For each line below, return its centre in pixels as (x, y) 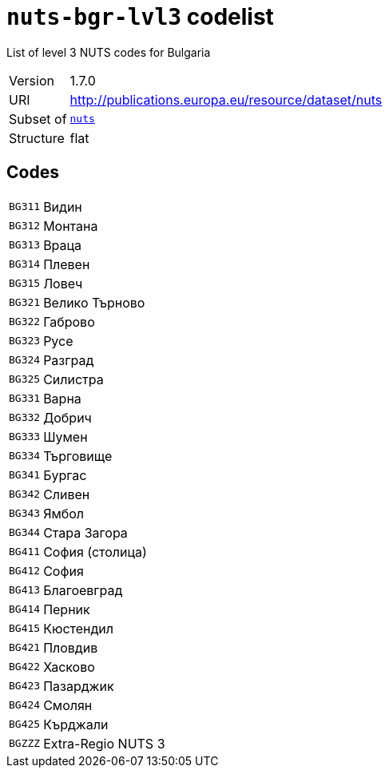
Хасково (69, 667)
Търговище (78, 456)
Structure (37, 138)
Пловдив (71, 647)
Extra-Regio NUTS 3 (104, 743)
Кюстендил (78, 628)
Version (32, 80)
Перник (67, 609)
